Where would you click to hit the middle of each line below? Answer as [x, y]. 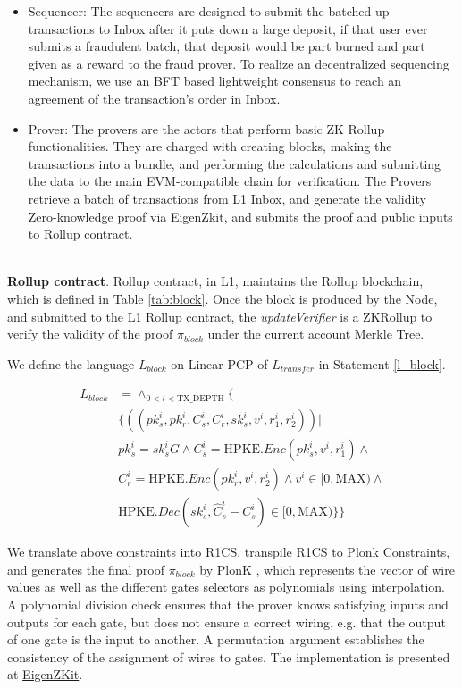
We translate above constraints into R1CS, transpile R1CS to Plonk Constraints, [229, 552]
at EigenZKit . [45, 674]
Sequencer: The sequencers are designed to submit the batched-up [209, 11]
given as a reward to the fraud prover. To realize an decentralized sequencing [239, 63]
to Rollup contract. [80, 234]
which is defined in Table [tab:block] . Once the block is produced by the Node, [223, 298]
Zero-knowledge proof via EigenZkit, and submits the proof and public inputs [240, 216]
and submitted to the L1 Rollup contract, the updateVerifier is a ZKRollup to [220, 316]
